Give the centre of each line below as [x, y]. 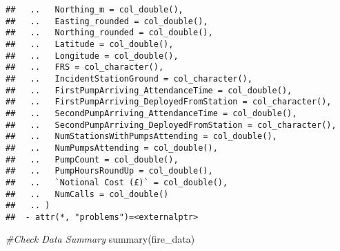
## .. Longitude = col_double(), [92, 56]
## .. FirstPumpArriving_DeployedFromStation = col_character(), [169, 102]
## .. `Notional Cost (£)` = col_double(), [117, 182]
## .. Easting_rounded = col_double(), [107, 21]
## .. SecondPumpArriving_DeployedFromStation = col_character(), [171, 125]
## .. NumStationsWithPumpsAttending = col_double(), [141, 137]
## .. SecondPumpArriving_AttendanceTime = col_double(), [151, 113]
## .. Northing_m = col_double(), [94, 10]
